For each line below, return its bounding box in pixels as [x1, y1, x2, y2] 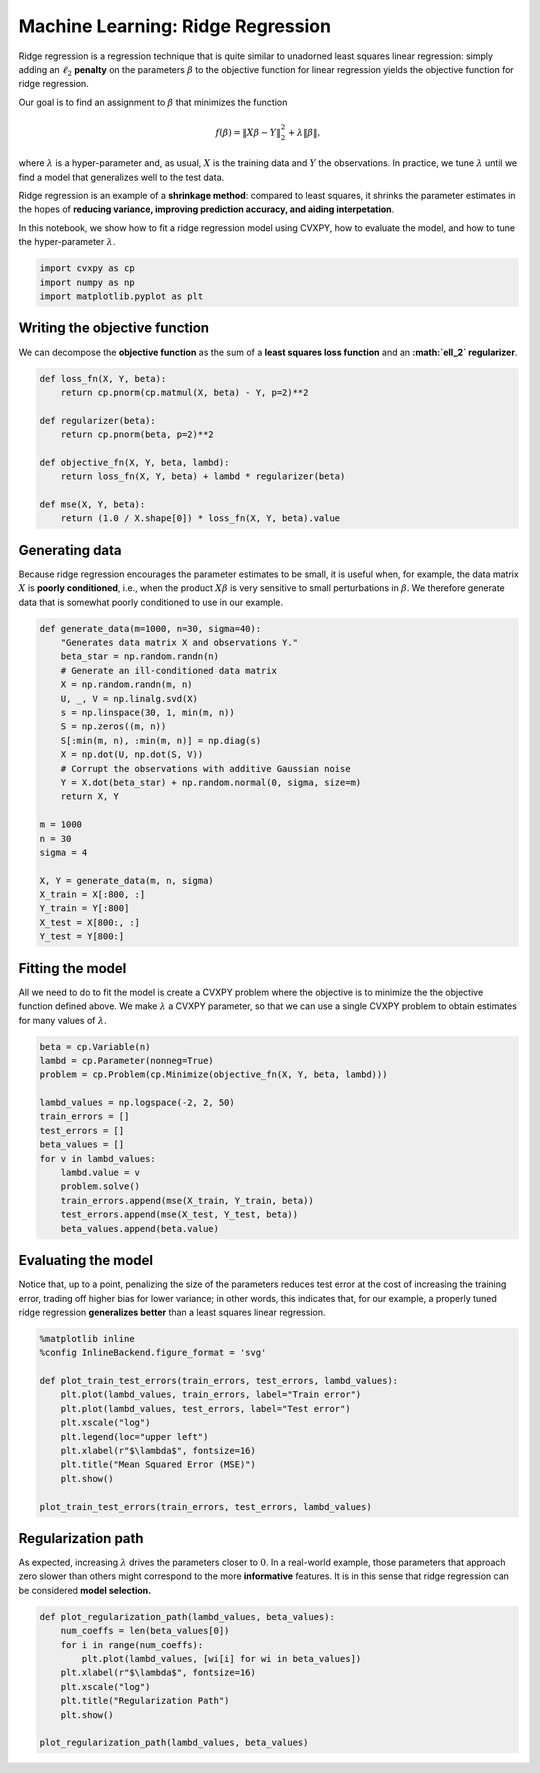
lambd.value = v [60, 1167, 140, 1179]
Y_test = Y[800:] [39, 931, 125, 942]
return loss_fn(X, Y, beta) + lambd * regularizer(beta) [60, 471, 346, 482]
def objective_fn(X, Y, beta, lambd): [39, 456, 230, 468]
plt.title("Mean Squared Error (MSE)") [60, 1459, 257, 1470]
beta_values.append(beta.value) [60, 1223, 220, 1234]
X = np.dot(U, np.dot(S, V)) [60, 749, 204, 760]
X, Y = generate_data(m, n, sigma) [39, 875, 214, 886]
